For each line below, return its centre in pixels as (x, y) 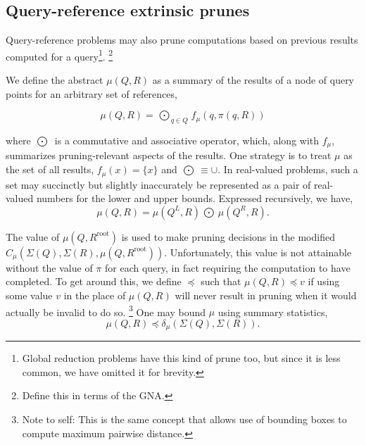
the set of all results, (50, 169)
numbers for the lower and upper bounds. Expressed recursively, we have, (195, 198)
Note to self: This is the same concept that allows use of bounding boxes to (184, 419)
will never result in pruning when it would (266, 295)
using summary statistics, (273, 312)
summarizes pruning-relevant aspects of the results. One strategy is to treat (169, 155)
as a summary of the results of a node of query (253, 80)
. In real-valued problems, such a (288, 169)
